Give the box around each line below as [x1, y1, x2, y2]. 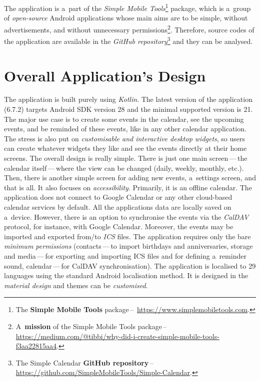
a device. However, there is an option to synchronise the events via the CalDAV [4, 211, 249, 222]
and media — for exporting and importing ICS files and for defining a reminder [4, 250, 246, 261]
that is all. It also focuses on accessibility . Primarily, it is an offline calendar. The [4, 182, 252, 192]
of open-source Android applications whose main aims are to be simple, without [4, 12, 248, 23]
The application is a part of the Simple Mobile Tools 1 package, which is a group [4, 1, 251, 13]
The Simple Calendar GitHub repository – [15, 357, 153, 368]
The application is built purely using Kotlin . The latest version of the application [4, 94, 252, 104]
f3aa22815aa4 [15, 341, 57, 351]
